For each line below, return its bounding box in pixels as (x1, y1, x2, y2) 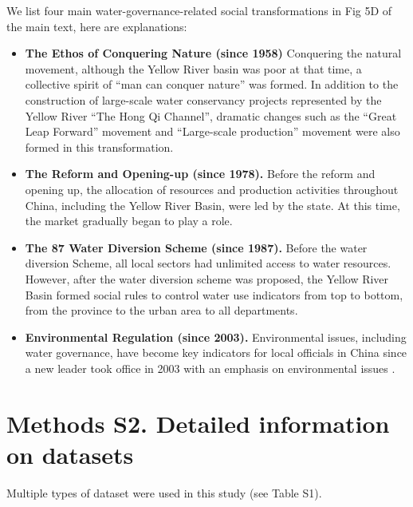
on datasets (6, 438, 134, 470)
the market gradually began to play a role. (25, 212, 233, 229)
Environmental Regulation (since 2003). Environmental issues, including (25, 328, 407, 345)
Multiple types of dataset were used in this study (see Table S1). (6, 484, 322, 501)
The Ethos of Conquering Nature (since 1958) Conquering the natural (25, 45, 402, 61)
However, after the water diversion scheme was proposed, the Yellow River (25, 270, 389, 287)
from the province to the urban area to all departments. (25, 302, 298, 319)
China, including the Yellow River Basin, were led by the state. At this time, (25, 196, 400, 213)
